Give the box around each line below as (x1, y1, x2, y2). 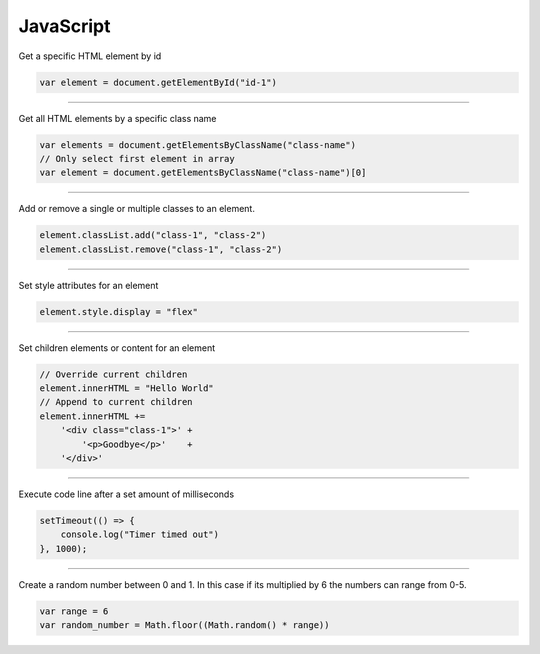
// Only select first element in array (39, 153, 235, 164)
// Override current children (39, 368, 188, 380)
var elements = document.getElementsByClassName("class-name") (39, 139, 357, 150)
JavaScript (18, 15, 111, 37)
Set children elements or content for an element (18, 341, 215, 354)
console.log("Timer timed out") (60, 529, 220, 540)
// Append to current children (39, 396, 194, 408)
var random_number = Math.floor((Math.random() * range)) (39, 620, 330, 631)
